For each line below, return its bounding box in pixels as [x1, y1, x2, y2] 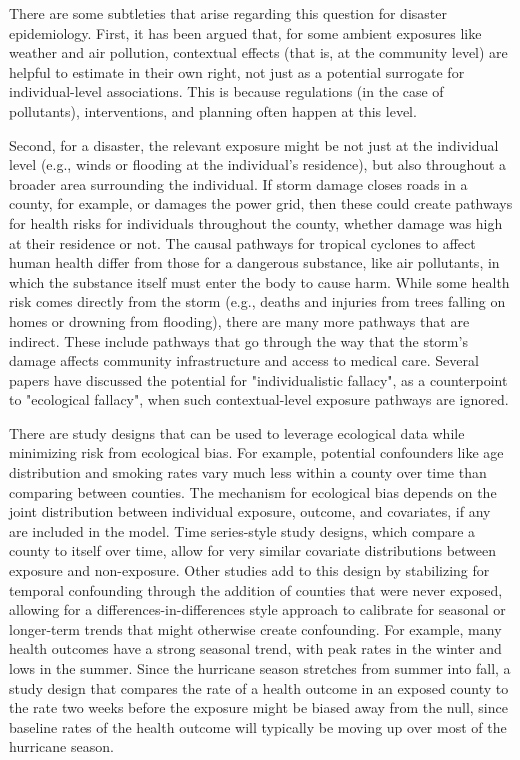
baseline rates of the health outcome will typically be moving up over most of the [9, 716, 507, 737]
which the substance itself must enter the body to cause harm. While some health [9, 271, 510, 292]
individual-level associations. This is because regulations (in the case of [9, 81, 444, 102]
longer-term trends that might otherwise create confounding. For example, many [9, 618, 502, 639]
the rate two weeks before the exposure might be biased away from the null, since [9, 697, 508, 718]
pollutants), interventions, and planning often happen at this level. [9, 100, 417, 121]
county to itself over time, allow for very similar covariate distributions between [9, 540, 497, 561]
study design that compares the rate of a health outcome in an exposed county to [9, 677, 509, 698]
